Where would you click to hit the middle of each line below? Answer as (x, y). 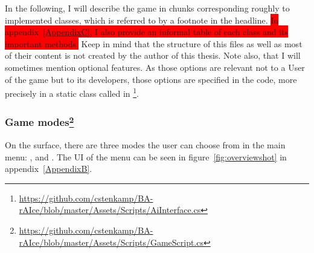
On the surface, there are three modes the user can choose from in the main (145, 145)
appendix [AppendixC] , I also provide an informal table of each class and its (147, 32)
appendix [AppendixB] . (49, 169)
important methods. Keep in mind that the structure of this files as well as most (154, 43)
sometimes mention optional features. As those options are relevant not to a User (155, 67)
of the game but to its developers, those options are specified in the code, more (151, 79)
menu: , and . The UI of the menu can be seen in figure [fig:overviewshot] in (146, 156)
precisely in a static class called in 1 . (72, 92)
